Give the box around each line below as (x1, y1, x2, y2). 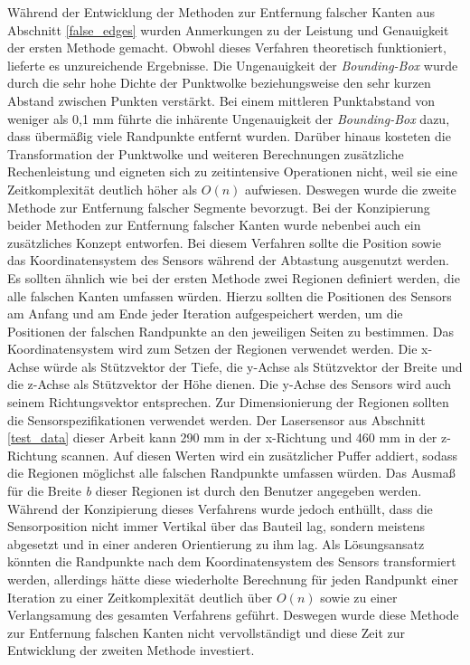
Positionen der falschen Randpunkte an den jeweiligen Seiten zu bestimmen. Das (7, 321, 455, 340)
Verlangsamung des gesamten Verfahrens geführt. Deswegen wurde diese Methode (7, 605, 459, 624)
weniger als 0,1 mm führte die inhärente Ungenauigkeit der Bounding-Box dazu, (7, 109, 450, 128)
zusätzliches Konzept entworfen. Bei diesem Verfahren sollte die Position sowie (7, 233, 442, 252)
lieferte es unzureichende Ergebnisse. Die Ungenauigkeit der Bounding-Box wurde (7, 55, 458, 74)
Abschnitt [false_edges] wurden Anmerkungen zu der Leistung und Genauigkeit (7, 20, 449, 39)
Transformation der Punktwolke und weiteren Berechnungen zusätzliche (7, 144, 404, 163)
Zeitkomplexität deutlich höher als (7, 179, 198, 198)
